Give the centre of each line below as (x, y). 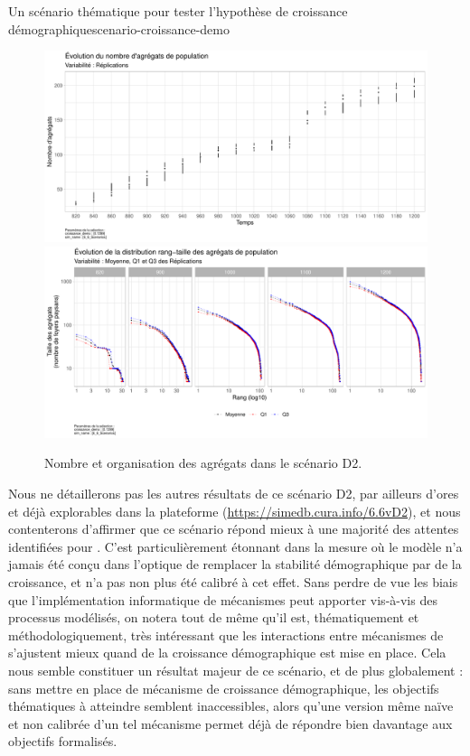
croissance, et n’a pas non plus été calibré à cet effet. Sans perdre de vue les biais (233, 581)
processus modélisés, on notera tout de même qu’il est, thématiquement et (214, 617)
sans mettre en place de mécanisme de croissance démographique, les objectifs (224, 688)
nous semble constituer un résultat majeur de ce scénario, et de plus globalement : (236, 670)
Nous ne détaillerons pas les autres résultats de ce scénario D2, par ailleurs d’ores (234, 493)
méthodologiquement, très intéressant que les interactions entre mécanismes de (226, 635)
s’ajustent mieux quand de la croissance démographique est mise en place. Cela (227, 653)
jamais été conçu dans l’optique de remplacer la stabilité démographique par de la (235, 564)
